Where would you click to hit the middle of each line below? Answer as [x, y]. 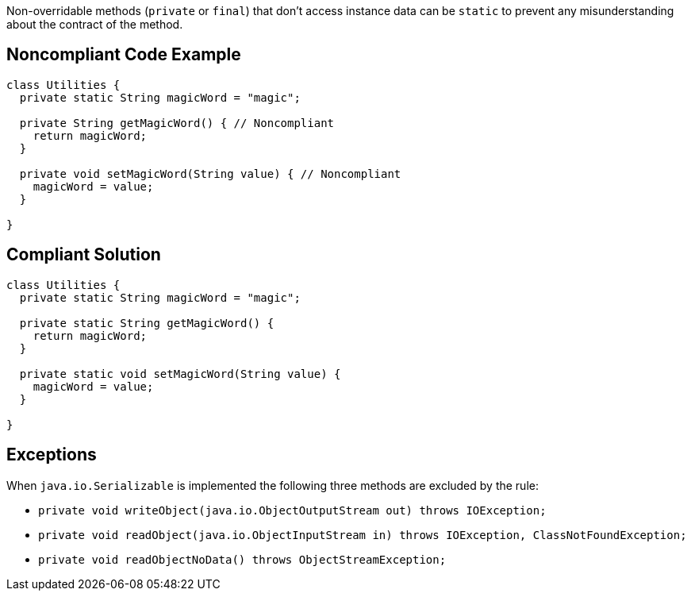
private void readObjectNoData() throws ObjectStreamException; [242, 559]
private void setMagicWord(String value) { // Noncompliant [210, 173]
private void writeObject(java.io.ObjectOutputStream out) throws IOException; [292, 510]
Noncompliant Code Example [124, 55]
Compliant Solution [84, 255]
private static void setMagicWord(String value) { [180, 374]
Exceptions [52, 455]
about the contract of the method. [95, 24]
